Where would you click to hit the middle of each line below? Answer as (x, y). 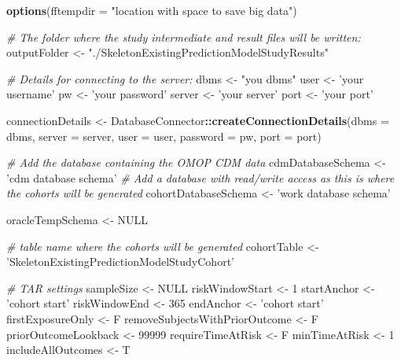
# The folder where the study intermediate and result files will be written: (184, 37)
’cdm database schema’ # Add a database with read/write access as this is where (200, 177)
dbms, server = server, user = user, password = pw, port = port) (164, 136)
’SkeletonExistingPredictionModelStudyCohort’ (120, 262)
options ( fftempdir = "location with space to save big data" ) (152, 10)
